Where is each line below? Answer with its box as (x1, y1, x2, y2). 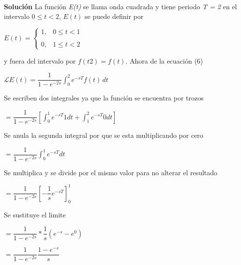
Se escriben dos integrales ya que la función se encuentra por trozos (4, 93, 204, 103)
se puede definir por (85, 11, 144, 21)
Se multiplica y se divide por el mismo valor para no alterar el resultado (4, 167, 218, 177)
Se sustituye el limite (4, 209, 66, 219)
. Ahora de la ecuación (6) (125, 55, 203, 66)
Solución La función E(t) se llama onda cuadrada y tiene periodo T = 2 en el (4, 1, 237, 11)
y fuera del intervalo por (4, 55, 76, 66)
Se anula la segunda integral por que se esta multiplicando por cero (4, 130, 203, 140)
